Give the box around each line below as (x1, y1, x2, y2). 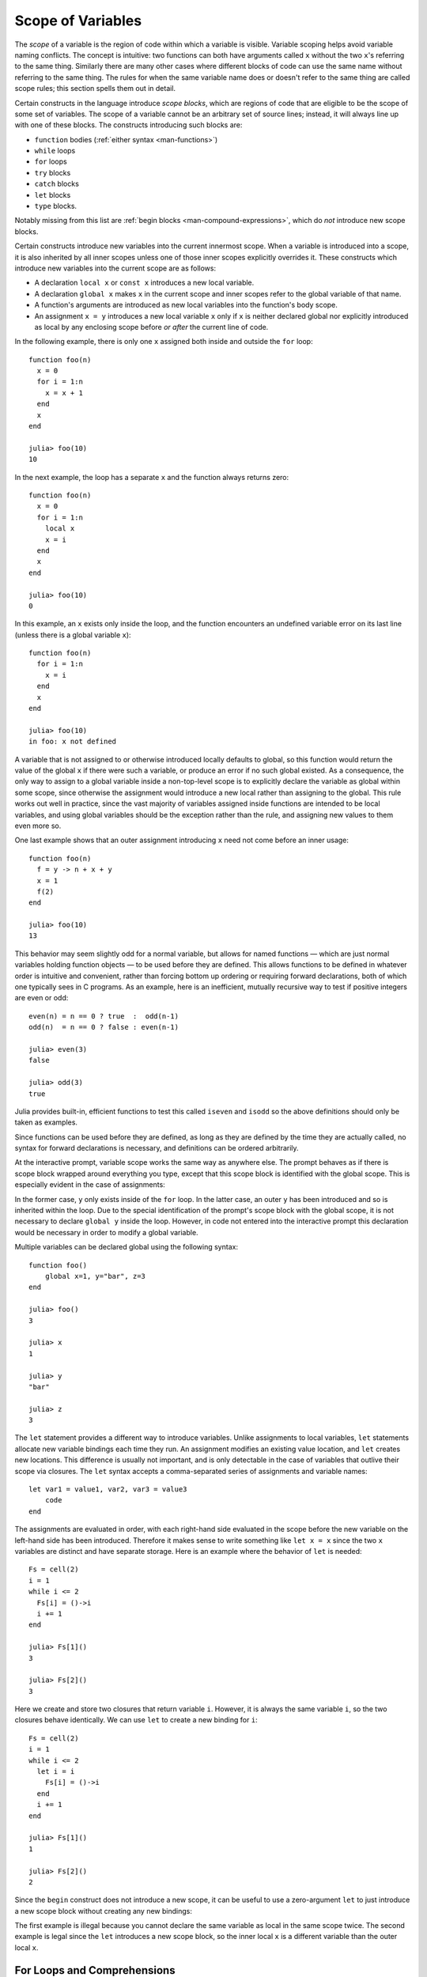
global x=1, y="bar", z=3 (44, 1272, 146, 1280)
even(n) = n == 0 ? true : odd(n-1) (28, 1011, 179, 1020)
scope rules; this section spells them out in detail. (14, 84, 176, 93)
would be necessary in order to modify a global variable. (14, 1227, 198, 1237)
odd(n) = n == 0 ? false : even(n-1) (28, 1023, 179, 1032)
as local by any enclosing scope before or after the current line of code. (34, 322, 269, 331)
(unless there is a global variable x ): (14, 629, 131, 640)
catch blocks (34, 179, 79, 189)
